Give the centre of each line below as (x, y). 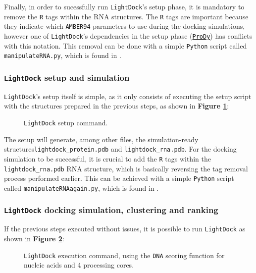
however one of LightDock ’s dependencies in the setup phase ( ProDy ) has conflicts (128, 35)
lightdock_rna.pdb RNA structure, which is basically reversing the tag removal (126, 168)
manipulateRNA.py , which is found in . (63, 55)
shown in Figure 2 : (34, 238)
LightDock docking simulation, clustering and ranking (111, 210)
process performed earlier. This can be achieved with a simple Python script (119, 178)
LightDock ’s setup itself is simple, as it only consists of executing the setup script (128, 96)
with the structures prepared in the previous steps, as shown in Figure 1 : (117, 106)
